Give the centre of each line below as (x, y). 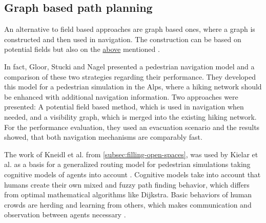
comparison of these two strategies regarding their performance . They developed (130, 76)
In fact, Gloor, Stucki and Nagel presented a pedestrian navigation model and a (129, 66)
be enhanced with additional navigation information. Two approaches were (121, 96)
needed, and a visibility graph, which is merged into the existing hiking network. (130, 116)
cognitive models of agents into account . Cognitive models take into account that (132, 174)
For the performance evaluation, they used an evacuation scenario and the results (132, 127)
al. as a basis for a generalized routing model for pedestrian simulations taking (127, 164)
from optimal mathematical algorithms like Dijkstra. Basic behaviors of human (128, 194)
